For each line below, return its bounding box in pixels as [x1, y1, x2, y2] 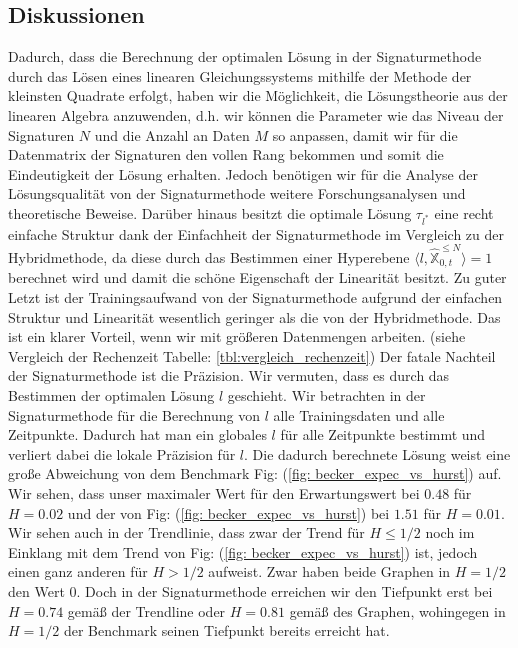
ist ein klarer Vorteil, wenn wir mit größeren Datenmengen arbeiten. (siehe [8, 326, 466, 347]
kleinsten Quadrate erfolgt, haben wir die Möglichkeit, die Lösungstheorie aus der [8, 85, 508, 106]
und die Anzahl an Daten [94, 124, 250, 145]
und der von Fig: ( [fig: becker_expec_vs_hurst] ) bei [67, 502, 390, 523]
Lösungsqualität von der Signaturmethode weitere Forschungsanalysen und [8, 183, 466, 204]
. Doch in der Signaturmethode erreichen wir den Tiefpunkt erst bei [76, 580, 493, 601]
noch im [425, 522, 475, 543]
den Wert [8, 580, 65, 601]
